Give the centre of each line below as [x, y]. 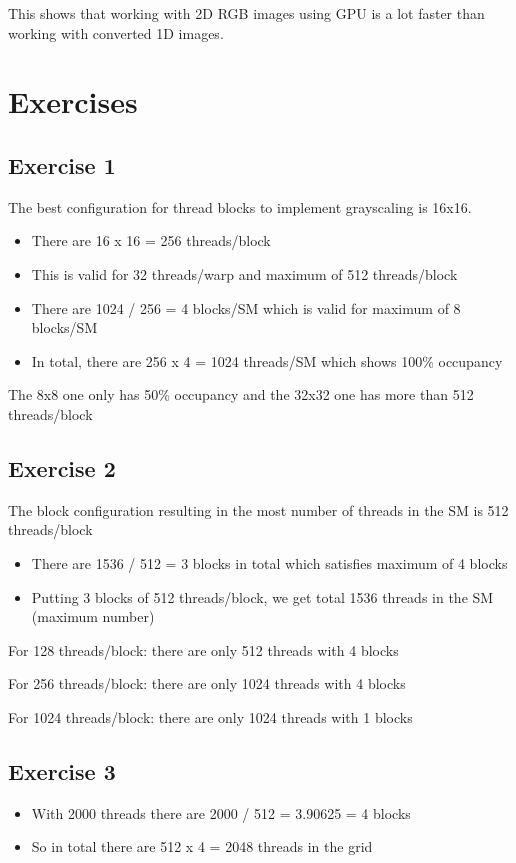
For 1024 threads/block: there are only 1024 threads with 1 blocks [210, 716]
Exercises [73, 101]
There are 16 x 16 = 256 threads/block [151, 240]
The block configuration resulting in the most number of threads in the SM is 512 [258, 509]
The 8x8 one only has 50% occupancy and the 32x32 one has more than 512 [241, 394]
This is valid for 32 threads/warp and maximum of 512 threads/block [244, 273]
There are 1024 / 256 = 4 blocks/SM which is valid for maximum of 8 [246, 307]
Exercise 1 [62, 164]
